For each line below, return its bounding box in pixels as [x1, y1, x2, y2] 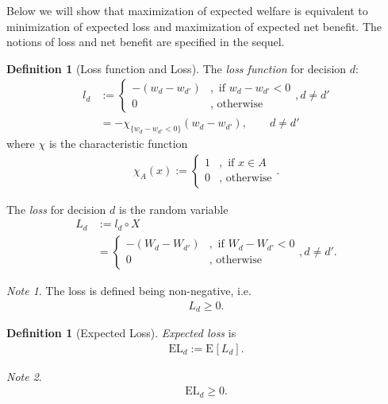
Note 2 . [6, 367, 42, 384]
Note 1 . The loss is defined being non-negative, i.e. [6, 282, 252, 298]
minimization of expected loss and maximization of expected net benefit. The [6, 17, 382, 34]
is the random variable [118, 200, 229, 217]
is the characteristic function [48, 135, 188, 152]
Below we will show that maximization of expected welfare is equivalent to [6, 2, 368, 18]
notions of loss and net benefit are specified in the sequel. [6, 33, 285, 50]
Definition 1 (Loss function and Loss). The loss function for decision [6, 60, 347, 76]
